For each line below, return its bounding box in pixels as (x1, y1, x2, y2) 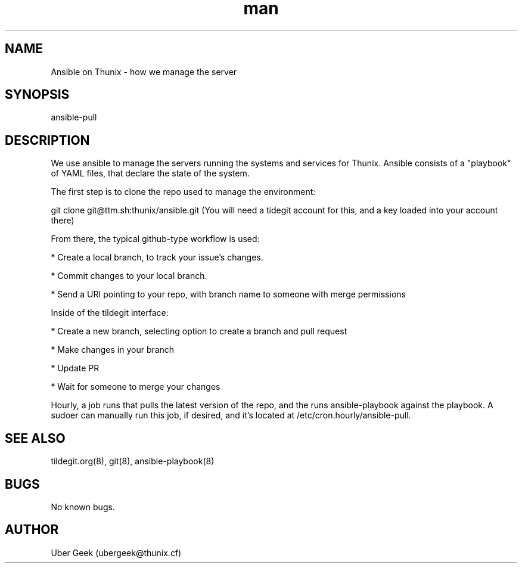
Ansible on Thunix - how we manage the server (51, 66, 237, 77)
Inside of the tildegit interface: (51, 308, 169, 318)
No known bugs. (51, 501, 115, 512)
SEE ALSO (5, 430, 66, 446)
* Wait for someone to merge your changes (51, 381, 220, 392)
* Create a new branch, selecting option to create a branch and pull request (51, 326, 347, 337)
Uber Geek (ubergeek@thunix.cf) (51, 547, 182, 558)
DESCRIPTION (5, 132, 90, 148)
